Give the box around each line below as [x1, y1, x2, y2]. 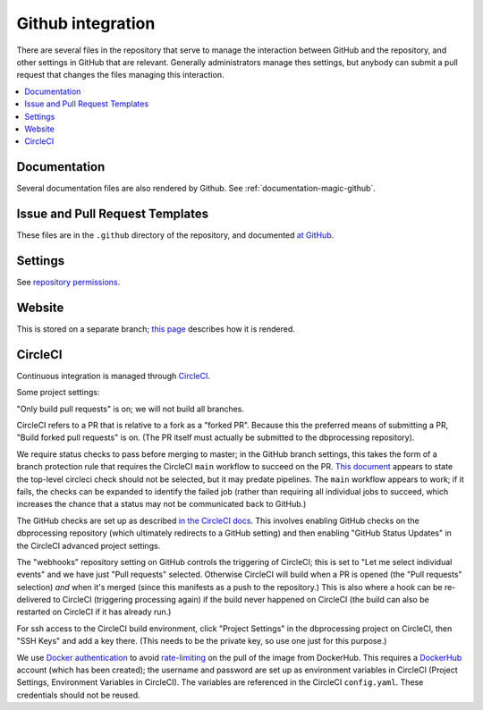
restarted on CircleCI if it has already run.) [16, 606, 172, 617]
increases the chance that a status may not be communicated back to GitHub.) [16, 499, 307, 510]
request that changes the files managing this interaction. [16, 70, 225, 80]
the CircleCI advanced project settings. [16, 540, 161, 551]
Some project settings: [16, 387, 100, 398]
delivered [16, 595, 52, 605]
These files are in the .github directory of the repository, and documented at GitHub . [16, 230, 335, 241]
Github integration [16, 13, 156, 33]
